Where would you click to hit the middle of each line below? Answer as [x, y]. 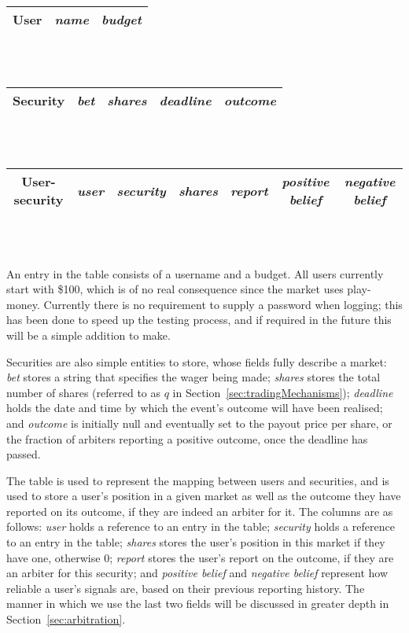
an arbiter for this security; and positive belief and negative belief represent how [197, 573]
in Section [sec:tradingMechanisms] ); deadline [283, 392]
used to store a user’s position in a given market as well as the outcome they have [204, 496]
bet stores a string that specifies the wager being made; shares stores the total [193, 377]
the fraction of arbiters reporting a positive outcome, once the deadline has [187, 438]
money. [23, 304]
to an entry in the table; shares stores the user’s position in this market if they [196, 542]
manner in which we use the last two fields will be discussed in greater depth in [198, 604]
